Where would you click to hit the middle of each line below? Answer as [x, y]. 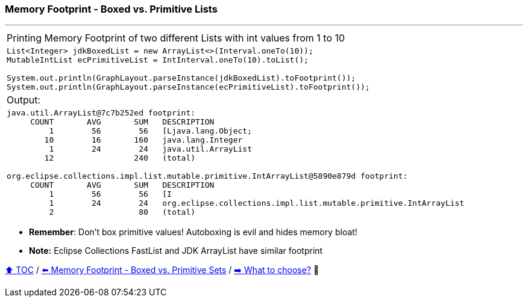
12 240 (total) [120, 158]
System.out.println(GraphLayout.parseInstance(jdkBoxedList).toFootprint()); [181, 78]
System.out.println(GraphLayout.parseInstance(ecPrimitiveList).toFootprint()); [188, 87]
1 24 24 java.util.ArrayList [150, 149]
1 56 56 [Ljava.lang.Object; [150, 131]
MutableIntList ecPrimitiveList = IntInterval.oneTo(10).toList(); [158, 60]
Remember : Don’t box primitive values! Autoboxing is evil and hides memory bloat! [193, 232]
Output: [24, 100]
